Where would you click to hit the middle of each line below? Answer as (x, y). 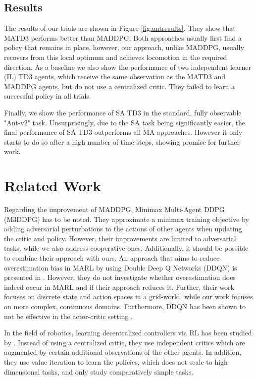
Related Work (53, 186)
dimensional (22, 371)
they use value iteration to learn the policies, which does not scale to (108, 361)
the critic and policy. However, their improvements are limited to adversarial (120, 238)
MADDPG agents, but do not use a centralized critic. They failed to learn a (120, 86)
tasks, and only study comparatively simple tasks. (118, 371)
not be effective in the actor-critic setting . (68, 316)
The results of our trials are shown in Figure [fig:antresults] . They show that (120, 28)
